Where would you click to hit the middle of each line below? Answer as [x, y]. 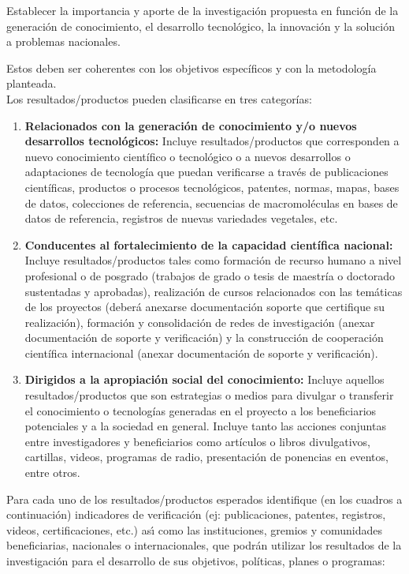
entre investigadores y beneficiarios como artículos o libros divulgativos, [197, 441]
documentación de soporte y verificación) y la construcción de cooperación [204, 338]
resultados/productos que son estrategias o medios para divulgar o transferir [209, 395]
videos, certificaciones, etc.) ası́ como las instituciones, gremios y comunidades [195, 529]
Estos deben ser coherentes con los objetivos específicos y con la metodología [191, 68]
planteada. [32, 83]
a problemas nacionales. [63, 41]
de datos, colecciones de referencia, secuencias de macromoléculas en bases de [211, 203]
